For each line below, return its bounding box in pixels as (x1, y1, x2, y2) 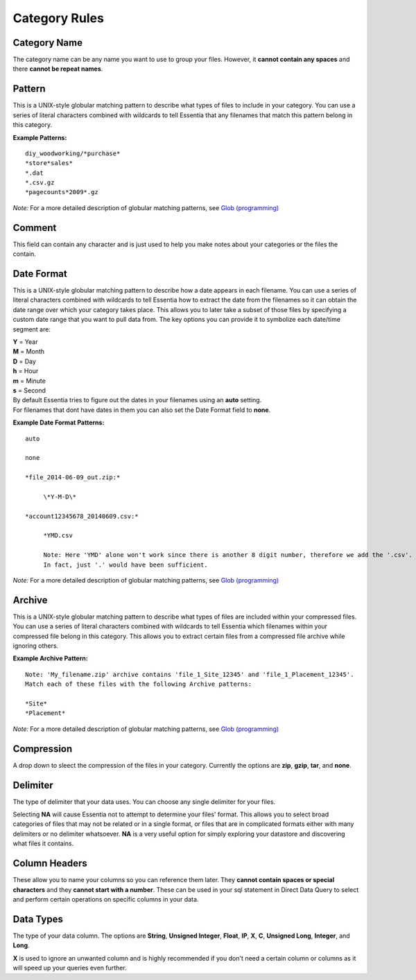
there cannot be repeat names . (12, 65, 103, 73)
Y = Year (12, 338, 38, 346)
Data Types (12, 913, 64, 925)
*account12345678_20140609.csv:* (25, 512, 139, 520)
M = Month (12, 347, 45, 356)
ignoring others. (12, 642, 59, 650)
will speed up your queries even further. (12, 963, 128, 972)
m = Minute (12, 377, 46, 385)
